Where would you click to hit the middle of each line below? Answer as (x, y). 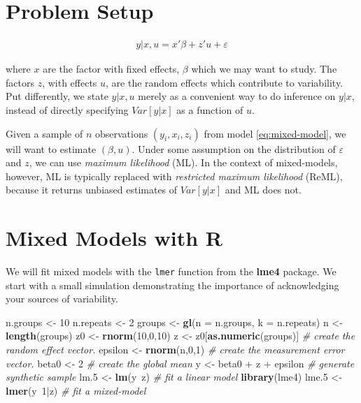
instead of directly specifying (67, 109)
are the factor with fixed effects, (111, 69)
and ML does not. (263, 190)
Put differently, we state (57, 96)
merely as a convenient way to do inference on (237, 96)
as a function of (210, 109)
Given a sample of (44, 133)
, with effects (70, 82)
